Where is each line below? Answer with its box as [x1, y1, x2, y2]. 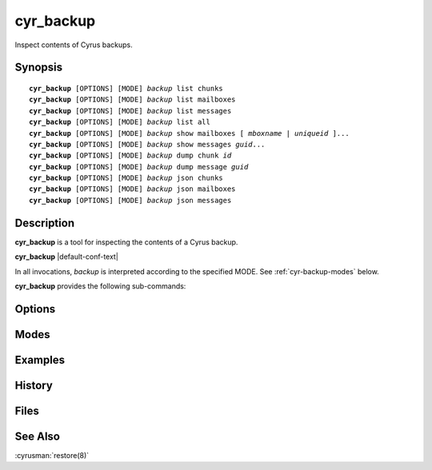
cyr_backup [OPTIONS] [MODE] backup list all [29, 117, 211, 127]
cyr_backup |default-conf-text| [14, 252, 119, 261]
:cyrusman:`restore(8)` [14, 450, 90, 460]
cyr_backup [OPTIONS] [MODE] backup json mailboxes [29, 185, 236, 193]
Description [14, 216, 75, 229]
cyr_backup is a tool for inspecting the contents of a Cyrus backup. [14, 237, 238, 247]
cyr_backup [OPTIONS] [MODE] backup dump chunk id [29, 151, 232, 160]
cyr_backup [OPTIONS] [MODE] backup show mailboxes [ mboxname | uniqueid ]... [29, 129, 350, 137]
